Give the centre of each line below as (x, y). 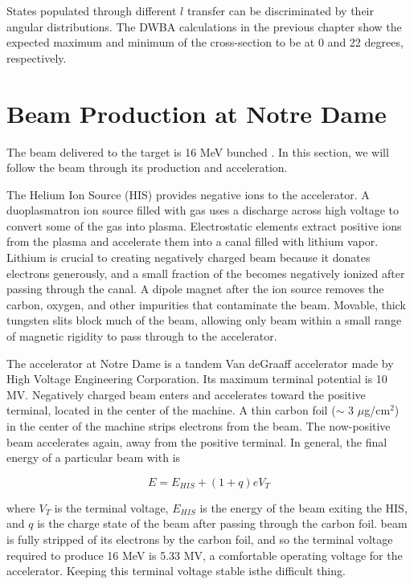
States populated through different (92, 10)
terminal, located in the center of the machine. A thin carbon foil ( (171, 410)
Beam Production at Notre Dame (197, 113)
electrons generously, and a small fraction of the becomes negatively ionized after (206, 273)
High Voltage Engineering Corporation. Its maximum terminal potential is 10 (197, 379)
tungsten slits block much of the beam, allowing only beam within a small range (204, 320)
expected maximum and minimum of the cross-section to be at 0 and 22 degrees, (205, 42)
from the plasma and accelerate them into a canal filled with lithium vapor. (193, 241)
